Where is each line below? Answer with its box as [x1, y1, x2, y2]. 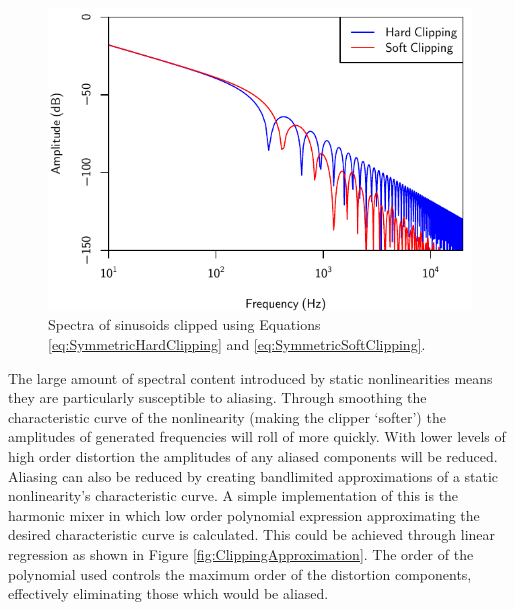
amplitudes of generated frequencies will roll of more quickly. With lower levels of [8, 426, 506, 447]
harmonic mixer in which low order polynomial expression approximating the [8, 504, 480, 525]
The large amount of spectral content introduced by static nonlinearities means [8, 367, 493, 388]
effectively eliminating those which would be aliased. [8, 583, 329, 604]
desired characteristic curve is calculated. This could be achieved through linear [8, 524, 496, 545]
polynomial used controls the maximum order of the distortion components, [8, 563, 472, 584]
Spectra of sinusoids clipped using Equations [48, 314, 321, 335]
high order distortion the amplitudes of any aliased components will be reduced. [8, 446, 498, 466]
